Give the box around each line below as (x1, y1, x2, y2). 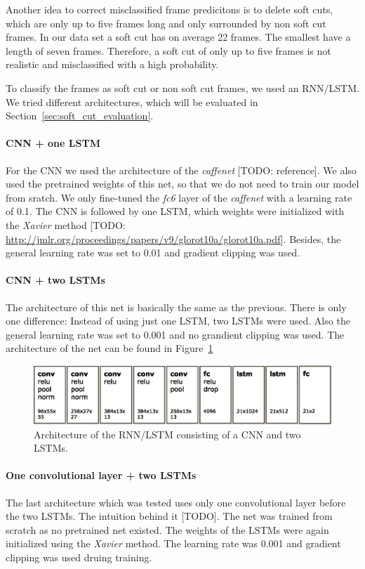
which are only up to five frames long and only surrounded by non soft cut (6, 15, 326, 30)
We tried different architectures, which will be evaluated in (6, 94, 258, 109)
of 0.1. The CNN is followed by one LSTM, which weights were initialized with (6, 204, 345, 218)
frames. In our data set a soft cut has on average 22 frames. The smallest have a (6, 30, 351, 44)
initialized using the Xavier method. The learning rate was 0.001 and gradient (6, 536, 341, 551)
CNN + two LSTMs (6, 273, 105, 287)
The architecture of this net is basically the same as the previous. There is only (6, 299, 347, 314)
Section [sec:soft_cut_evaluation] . (6, 108, 154, 123)
